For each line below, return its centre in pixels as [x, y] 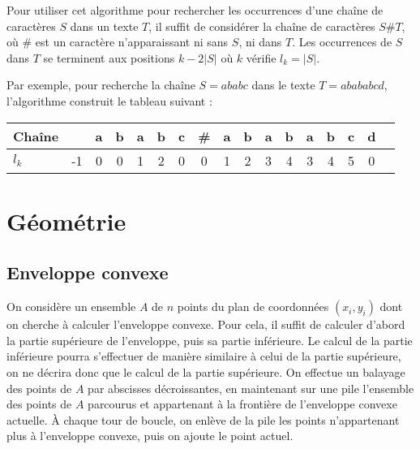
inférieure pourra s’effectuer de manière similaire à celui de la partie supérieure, [204, 356]
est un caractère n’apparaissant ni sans [132, 42]
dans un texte [104, 26]
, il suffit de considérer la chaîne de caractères [262, 26]
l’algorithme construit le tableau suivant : [109, 100]
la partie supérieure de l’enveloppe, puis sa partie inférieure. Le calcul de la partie [210, 340]
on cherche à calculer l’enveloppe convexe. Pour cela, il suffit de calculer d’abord [206, 324]
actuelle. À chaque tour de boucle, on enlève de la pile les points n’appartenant [203, 419]
